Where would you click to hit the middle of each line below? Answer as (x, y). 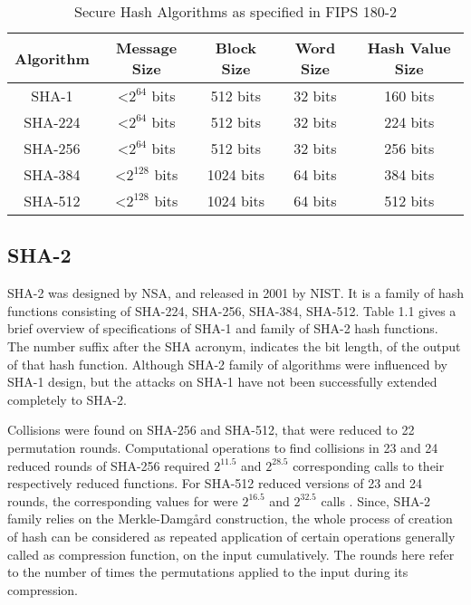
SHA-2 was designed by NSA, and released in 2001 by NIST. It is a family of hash (236, 293)
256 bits (409, 148)
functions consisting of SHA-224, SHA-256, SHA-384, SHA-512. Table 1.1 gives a (232, 310)
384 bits (409, 174)
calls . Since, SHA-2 (376, 500)
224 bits (409, 122)
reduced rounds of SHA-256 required (109, 465)
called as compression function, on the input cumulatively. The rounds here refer (231, 554)
